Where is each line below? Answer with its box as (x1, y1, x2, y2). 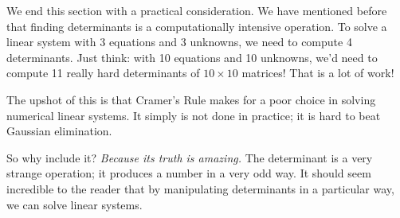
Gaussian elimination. (6, 123, 112, 139)
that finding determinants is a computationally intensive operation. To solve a (6, 18, 387, 34)
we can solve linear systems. (6, 196, 143, 212)
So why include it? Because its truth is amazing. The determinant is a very (6, 149, 373, 165)
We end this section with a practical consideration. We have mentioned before (6, 2, 387, 18)
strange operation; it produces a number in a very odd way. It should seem (6, 165, 371, 181)
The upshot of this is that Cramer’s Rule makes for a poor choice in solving (6, 91, 376, 107)
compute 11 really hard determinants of (6, 64, 200, 81)
